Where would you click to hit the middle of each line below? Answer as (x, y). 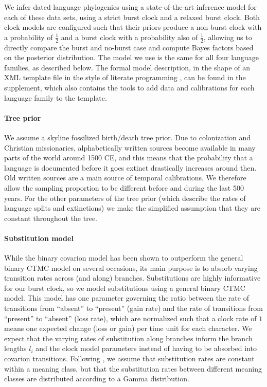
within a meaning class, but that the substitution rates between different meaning (133, 368)
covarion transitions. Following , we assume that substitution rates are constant (129, 358)
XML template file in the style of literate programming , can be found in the (125, 77)
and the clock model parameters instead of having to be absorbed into (146, 348)
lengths (15, 348)
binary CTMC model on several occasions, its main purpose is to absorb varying (131, 268)
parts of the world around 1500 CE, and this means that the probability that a (129, 158)
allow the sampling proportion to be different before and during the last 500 (124, 187)
